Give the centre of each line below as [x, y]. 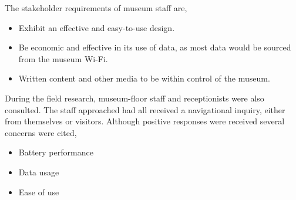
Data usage [39, 172]
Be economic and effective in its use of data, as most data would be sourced [155, 47]
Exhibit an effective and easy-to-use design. [97, 27]
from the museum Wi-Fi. [63, 58]
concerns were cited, [41, 132]
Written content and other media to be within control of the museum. [144, 78]
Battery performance [56, 152]
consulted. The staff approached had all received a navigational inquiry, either [145, 109]
